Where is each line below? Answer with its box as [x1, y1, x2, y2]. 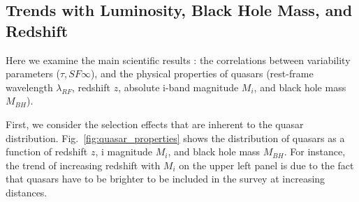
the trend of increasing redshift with [6, 157, 161, 172]
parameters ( [6, 66, 60, 81]
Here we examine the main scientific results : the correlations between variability [6, 52, 351, 67]
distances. [6, 185, 47, 199]
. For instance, [284, 144, 346, 159]
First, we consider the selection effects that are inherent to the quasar [6, 116, 304, 131]
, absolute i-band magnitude [118, 79, 239, 94]
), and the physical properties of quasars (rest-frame [90, 66, 314, 81]
